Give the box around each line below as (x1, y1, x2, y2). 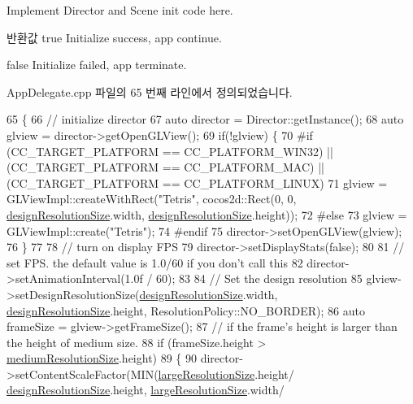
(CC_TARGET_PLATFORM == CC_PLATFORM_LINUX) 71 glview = (7, 174, 388, 191)
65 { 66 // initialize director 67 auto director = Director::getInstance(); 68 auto (7, 111, 404, 128)
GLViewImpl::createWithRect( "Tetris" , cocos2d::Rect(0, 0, (7, 190, 297, 207)
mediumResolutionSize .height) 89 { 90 (7, 350, 198, 367)
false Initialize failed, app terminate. (7, 56, 187, 73)
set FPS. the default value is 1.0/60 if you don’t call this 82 (7, 254, 303, 271)
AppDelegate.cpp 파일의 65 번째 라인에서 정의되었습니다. (7, 83, 293, 100)
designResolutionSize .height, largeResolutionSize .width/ (7, 381, 285, 398)
